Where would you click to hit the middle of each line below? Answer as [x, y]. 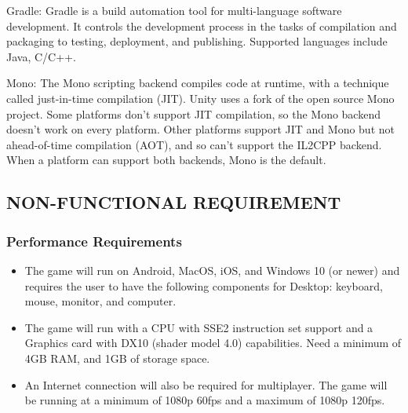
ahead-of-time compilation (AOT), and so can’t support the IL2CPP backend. [194, 144]
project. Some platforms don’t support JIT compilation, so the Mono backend [193, 113]
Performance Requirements [94, 241]
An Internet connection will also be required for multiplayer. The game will [206, 384]
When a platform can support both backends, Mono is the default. [166, 160]
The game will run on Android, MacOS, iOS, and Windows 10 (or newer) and [212, 270]
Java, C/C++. [41, 56]
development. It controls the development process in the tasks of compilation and [202, 26]
